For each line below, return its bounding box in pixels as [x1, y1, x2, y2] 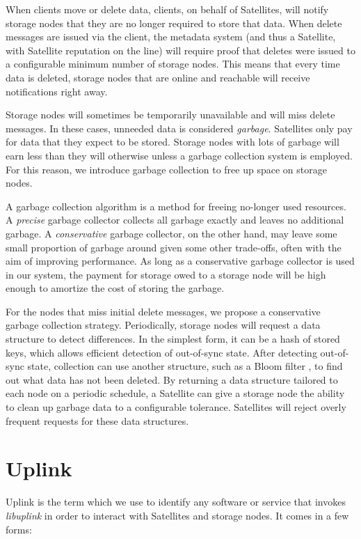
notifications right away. [6, 84, 108, 98]
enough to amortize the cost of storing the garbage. [6, 281, 225, 295]
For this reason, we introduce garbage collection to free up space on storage [6, 162, 327, 176]
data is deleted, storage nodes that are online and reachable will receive [6, 70, 310, 84]
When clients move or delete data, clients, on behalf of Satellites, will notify [6, 2, 329, 16]
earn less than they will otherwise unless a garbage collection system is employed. [6, 148, 353, 162]
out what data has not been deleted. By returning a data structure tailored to [6, 372, 338, 386]
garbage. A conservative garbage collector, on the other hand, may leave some [6, 226, 337, 240]
